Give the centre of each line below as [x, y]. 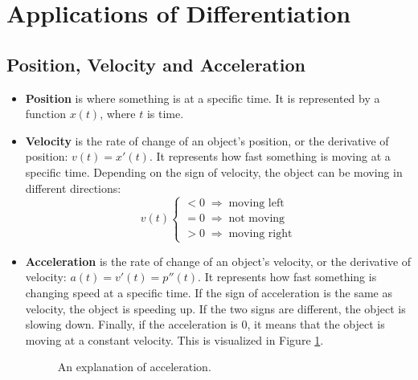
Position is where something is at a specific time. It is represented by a [203, 98]
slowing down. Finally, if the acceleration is [131, 324]
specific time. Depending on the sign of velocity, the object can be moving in [214, 172]
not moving [257, 219]
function [45, 114]
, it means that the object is [316, 324]
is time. [165, 114]
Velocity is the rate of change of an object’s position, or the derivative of [207, 140]
